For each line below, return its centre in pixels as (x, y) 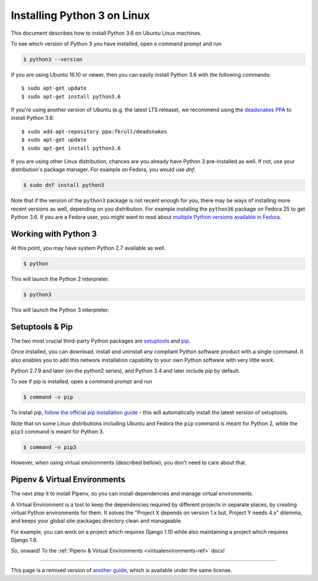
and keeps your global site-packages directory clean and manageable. (97, 521)
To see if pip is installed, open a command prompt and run (82, 382)
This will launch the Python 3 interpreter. (60, 310)
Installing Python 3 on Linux (80, 15)
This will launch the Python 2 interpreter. (60, 279)
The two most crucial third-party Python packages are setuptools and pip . (101, 341)
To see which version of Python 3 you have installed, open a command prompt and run (116, 44)
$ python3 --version (53, 59)
